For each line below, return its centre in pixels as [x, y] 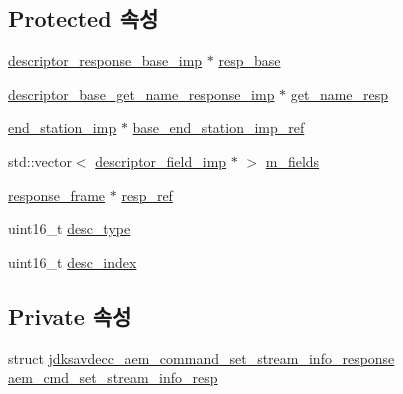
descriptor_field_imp [161, 160]
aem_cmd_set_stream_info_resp [113, 377]
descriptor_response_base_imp [105, 60]
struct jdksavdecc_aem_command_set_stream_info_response [201, 357]
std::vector [40, 160]
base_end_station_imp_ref [218, 127]
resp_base [249, 60]
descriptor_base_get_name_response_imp [141, 93]
